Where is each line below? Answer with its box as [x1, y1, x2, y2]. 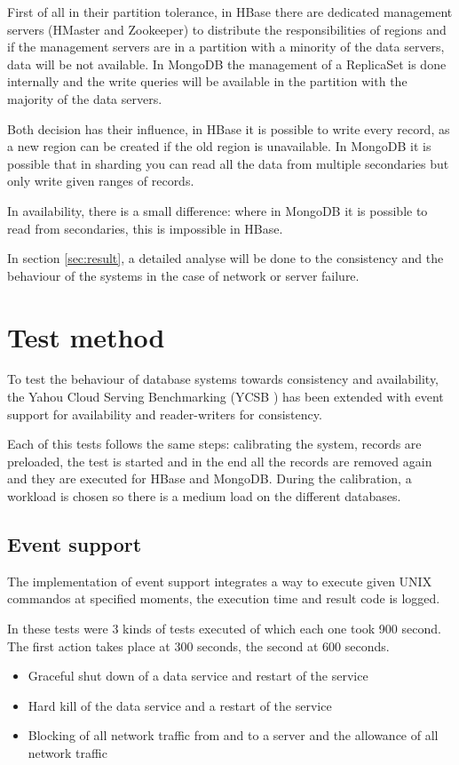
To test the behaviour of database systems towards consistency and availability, [7, 370, 439, 388]
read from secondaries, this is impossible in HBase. [7, 219, 283, 237]
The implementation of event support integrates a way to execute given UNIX [7, 571, 432, 590]
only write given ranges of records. [7, 171, 194, 190]
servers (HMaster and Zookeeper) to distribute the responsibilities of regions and [7, 20, 447, 38]
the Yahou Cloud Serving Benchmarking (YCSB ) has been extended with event [7, 387, 444, 406]
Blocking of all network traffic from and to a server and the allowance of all [28, 726, 439, 745]
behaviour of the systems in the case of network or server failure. [7, 266, 360, 284]
